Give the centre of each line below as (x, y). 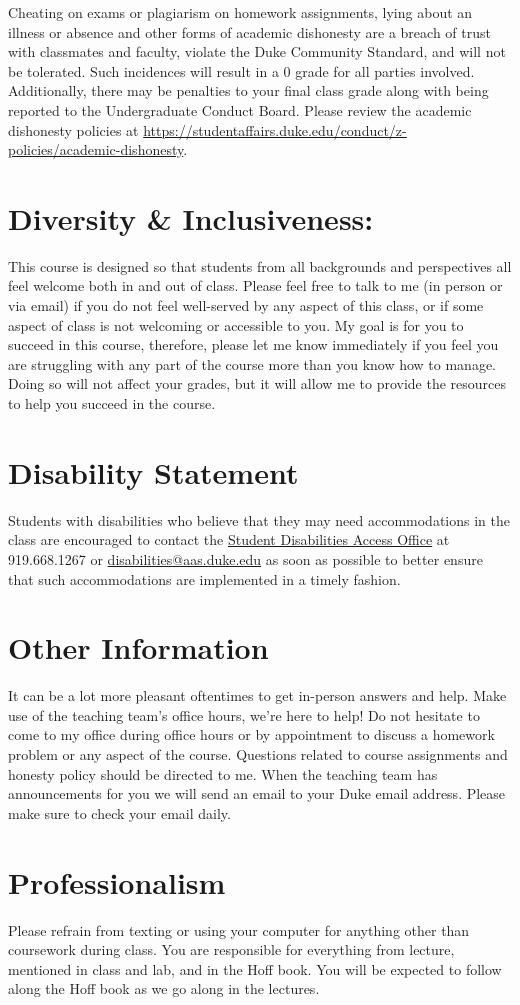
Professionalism (117, 881)
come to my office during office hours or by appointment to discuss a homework (251, 734)
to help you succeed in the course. (112, 403)
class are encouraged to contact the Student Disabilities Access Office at (229, 539)
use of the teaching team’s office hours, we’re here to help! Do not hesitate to (244, 714)
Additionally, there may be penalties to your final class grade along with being (248, 90)
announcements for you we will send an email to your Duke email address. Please (257, 793)
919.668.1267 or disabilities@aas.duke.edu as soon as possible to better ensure (245, 558)
